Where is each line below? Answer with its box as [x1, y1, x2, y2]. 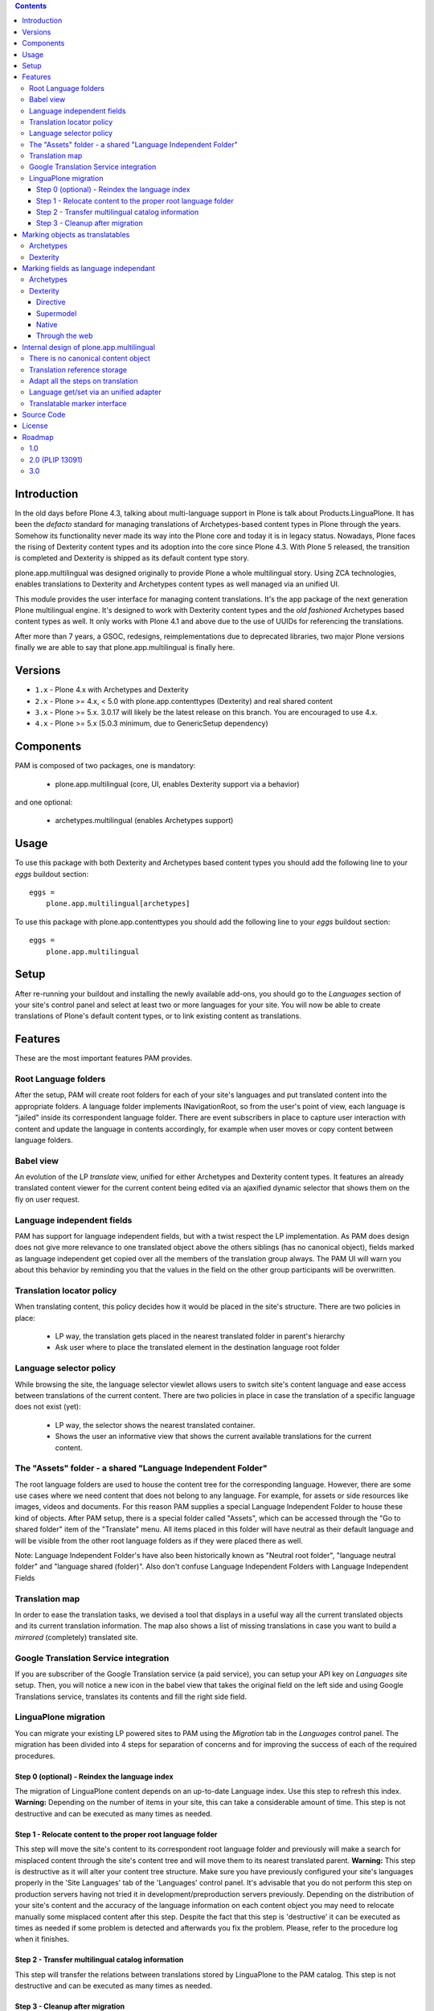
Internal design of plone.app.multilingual [22, 342, 156, 352]
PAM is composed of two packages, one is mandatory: [14, 761, 196, 771]
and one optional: [14, 797, 73, 807]
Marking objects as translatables [22, 229, 130, 239]
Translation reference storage [29, 364, 128, 374]
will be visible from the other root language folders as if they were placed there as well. [14, 1536, 303, 1545]
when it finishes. [14, 1935, 70, 1944]
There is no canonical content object [29, 354, 150, 364]
